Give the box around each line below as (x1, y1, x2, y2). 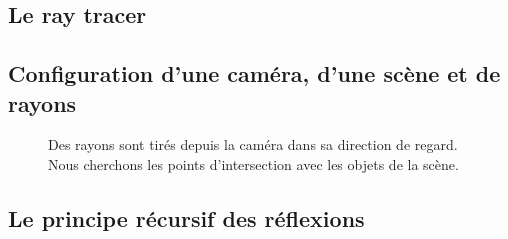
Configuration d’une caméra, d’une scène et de (8, 58, 501, 89)
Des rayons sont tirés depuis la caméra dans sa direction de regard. (48, 134, 458, 155)
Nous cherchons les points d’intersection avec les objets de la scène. (48, 153, 459, 174)
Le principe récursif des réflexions (8, 202, 365, 233)
